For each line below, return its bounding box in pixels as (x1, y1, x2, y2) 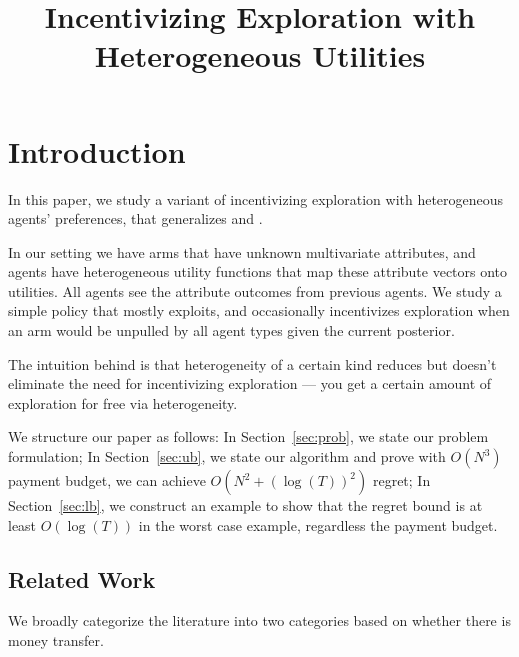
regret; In (372, 470, 431, 491)
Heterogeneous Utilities (94, 35, 426, 76)
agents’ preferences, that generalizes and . (8, 208, 263, 229)
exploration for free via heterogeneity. (8, 392, 238, 413)
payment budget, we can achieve (8, 470, 206, 491)
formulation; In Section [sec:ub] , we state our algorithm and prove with (8, 446, 446, 467)
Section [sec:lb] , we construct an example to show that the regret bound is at (8, 495, 483, 516)
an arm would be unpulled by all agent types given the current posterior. (8, 320, 455, 341)
